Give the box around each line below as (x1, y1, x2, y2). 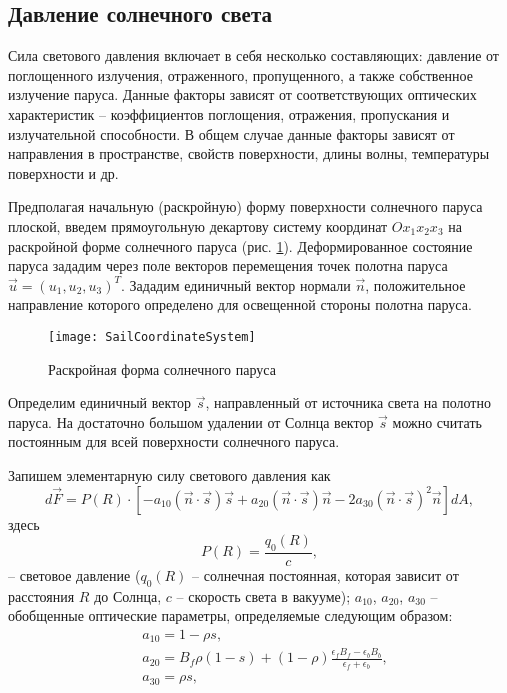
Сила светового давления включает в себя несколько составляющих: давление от (8, 45, 499, 66)
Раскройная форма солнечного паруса (48, 358, 276, 379)
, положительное (365, 274, 466, 295)
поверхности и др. (8, 162, 119, 183)
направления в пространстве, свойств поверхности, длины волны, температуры (8, 143, 490, 164)
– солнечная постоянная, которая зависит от (192, 564, 459, 585)
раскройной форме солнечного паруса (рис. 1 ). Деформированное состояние (8, 235, 473, 256)
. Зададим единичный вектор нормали (121, 274, 351, 295)
